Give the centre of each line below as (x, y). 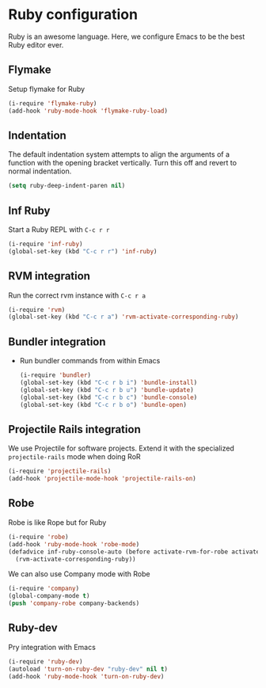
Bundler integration (57, 342)
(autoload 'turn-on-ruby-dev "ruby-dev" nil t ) (88, 669)
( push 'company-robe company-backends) (74, 603)
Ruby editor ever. (36, 44)
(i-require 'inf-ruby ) (46, 244)
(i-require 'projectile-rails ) (60, 471)
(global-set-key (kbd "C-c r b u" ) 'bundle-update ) (106, 390)
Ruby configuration (73, 15)
